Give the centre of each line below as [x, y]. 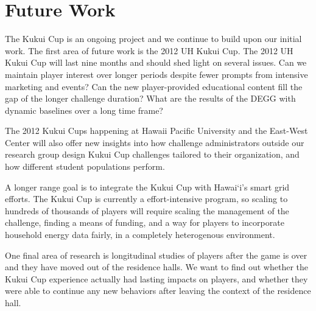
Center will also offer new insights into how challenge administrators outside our [155, 142]
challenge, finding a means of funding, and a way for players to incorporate [145, 222]
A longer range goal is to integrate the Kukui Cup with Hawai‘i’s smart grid [147, 187]
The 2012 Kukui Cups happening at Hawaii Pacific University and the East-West [156, 131]
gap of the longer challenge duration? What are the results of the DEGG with [150, 98]
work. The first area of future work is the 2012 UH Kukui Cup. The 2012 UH [149, 50]
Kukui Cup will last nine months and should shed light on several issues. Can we [156, 62]
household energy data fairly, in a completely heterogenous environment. [140, 235]
